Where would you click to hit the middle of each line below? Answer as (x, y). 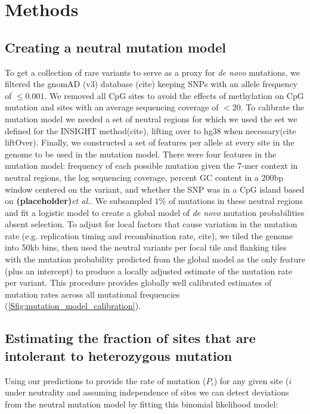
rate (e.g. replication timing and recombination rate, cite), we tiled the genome (149, 235)
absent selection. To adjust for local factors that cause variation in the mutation (151, 224)
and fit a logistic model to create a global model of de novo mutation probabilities (155, 212)
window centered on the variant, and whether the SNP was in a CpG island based (155, 189)
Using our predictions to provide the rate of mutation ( (106, 380)
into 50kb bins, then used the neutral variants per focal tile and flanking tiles (146, 247)
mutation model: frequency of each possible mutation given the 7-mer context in (151, 166)
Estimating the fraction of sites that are (130, 338)
